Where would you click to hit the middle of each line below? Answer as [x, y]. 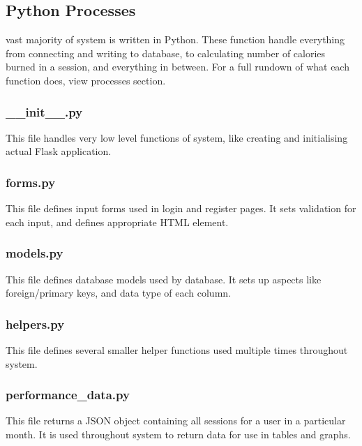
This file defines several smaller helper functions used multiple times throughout [177, 350]
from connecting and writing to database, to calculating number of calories [166, 53]
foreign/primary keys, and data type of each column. [118, 293]
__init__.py [44, 111]
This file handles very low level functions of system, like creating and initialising [177, 137]
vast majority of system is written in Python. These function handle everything [175, 39]
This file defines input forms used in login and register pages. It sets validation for [181, 208]
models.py [35, 253]
